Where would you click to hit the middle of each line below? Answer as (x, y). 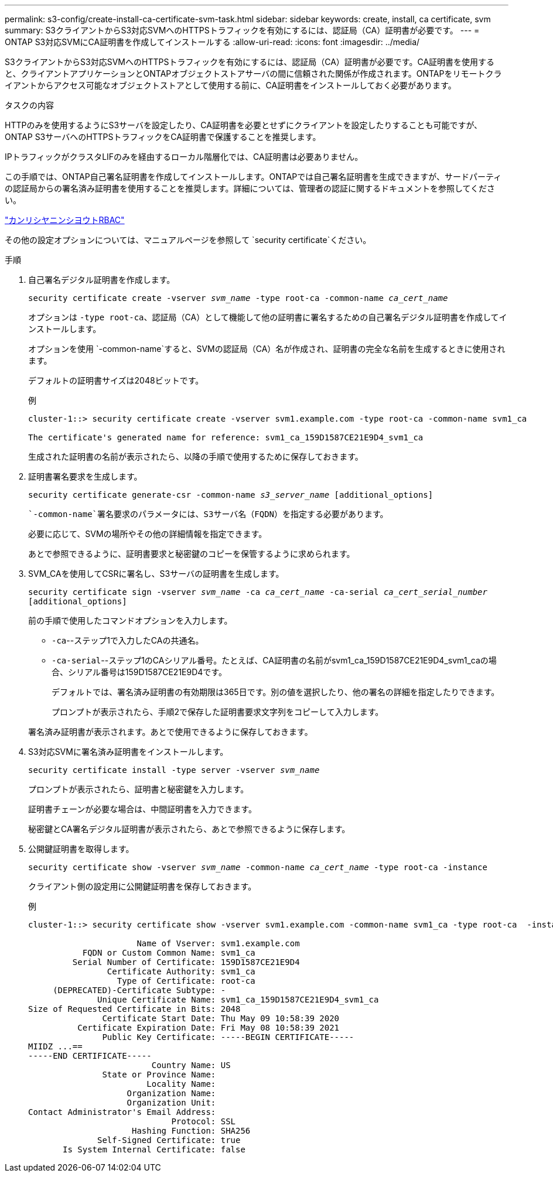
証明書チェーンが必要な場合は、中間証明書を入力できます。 (142, 809)
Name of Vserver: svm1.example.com (218, 943)
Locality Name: (181, 1084)
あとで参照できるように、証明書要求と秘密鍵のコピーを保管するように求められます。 (192, 554)
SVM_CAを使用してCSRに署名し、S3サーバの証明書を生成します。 (156, 574)
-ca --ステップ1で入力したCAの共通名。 (128, 640)
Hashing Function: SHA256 (191, 1131)
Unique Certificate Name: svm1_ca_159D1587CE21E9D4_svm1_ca (238, 1000)
